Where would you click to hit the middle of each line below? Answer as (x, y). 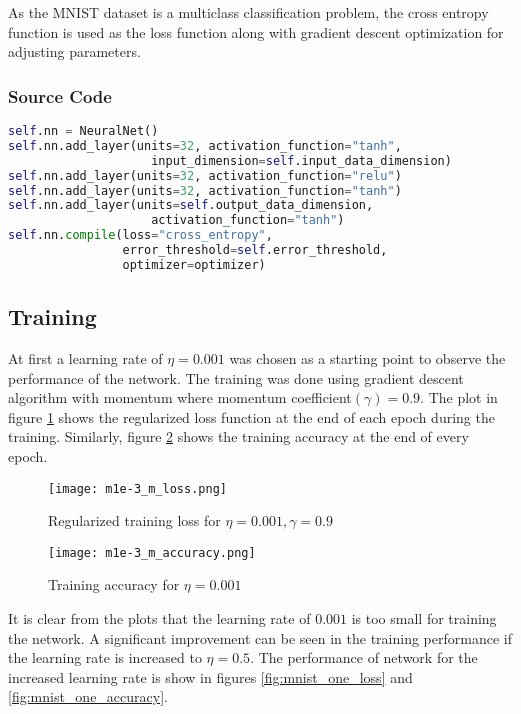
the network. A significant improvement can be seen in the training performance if (260, 637)
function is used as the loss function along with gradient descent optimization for (256, 31)
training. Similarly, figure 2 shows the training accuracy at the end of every (238, 436)
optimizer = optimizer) (194, 264)
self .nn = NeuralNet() (83, 131)
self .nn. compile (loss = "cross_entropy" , (140, 235)
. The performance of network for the (364, 657)
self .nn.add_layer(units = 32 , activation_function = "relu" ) (205, 175)
